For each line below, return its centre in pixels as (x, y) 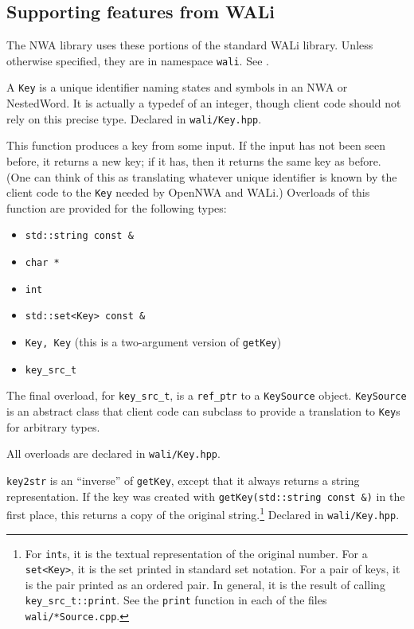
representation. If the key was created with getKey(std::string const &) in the (206, 496)
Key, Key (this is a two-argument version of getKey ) (153, 342)
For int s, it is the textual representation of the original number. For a (196, 553)
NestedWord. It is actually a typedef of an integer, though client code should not (204, 103)
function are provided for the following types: (117, 207)
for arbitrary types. (53, 426)
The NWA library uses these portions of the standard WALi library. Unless (190, 45)
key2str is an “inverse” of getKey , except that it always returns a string (183, 480)
